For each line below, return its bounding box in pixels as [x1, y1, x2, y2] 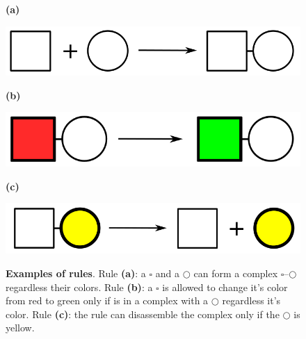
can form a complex [193, 265, 278, 280]
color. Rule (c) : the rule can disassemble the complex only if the [6, 306, 280, 321]
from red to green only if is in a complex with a [6, 293, 209, 308]
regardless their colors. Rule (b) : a [6, 279, 153, 294]
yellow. [6, 320, 35, 335]
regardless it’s [222, 293, 281, 308]
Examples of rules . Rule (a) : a [6, 265, 146, 280]
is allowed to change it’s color [162, 279, 288, 294]
